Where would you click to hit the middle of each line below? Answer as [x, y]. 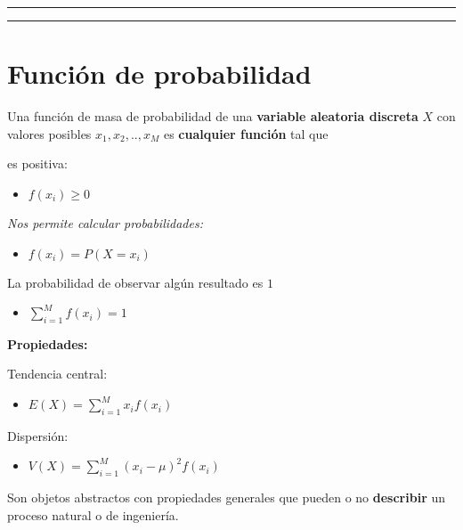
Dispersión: [38, 435]
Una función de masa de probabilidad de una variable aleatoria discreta [213, 116]
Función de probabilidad [159, 73]
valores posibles [49, 133]
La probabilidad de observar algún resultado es [135, 282]
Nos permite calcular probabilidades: [105, 222]
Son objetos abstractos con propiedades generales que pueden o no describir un [226, 497]
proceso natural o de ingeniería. [93, 514]
